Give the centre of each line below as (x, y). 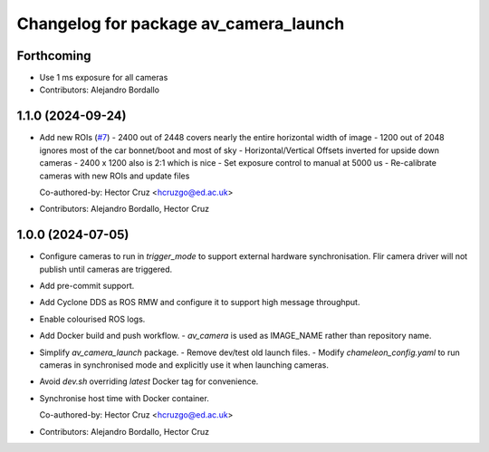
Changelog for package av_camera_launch (181, 24)
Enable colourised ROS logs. (92, 319)
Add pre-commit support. (87, 286)
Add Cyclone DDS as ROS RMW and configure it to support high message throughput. (200, 303)
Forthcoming (54, 56)
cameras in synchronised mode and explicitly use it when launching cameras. (184, 365)
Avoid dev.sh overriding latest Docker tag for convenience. (149, 381)
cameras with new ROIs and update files (115, 176)
